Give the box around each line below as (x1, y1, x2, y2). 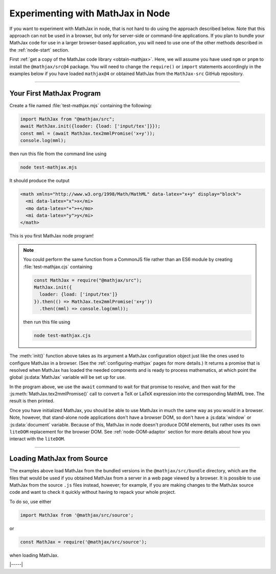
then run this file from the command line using (9, 151, 107, 157)
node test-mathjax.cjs (34, 332, 91, 339)
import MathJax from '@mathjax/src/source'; (20, 512, 134, 518)
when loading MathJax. (9, 552, 59, 558)
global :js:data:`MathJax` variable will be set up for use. (9, 374, 126, 380)
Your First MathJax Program (9, 89, 101, 98)
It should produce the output (9, 177, 70, 183)
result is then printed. (9, 398, 55, 404)
